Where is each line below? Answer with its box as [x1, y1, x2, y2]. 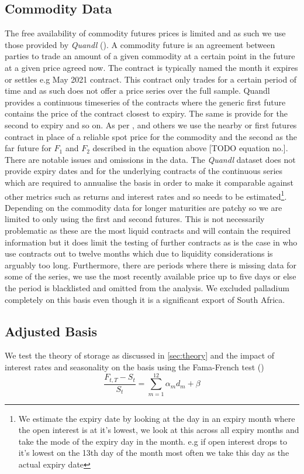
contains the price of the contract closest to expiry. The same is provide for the [5, 107, 288, 120]
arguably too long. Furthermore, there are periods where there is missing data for [5, 258, 297, 271]
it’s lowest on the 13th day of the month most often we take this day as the [18, 446, 289, 459]
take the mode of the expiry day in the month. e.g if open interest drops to [18, 435, 287, 447]
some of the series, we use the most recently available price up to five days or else [5, 270, 296, 282]
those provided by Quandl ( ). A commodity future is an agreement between [5, 38, 275, 50]
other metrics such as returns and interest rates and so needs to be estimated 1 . [5, 188, 287, 202]
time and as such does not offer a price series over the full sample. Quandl [5, 84, 270, 97]
